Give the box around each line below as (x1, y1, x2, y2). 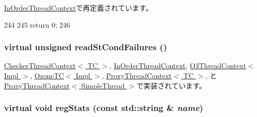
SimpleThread (81, 80, 125, 90)
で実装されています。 (136, 80, 207, 90)
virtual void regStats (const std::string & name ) (4, 101, 203, 114)
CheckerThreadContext (4, 60, 76, 71)
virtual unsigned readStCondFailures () (4, 41, 167, 53)
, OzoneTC (30, 70, 64, 80)
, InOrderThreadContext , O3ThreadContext (109, 60, 246, 71)
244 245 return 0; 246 (4, 19, 70, 30)
